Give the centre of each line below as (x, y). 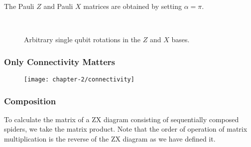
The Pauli (19, 6)
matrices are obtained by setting (133, 6)
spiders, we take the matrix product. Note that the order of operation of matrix (126, 129)
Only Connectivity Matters (60, 61)
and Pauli (58, 6)
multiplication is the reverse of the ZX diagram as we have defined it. (110, 139)
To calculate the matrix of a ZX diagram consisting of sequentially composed (122, 119)
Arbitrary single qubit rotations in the (82, 39)
